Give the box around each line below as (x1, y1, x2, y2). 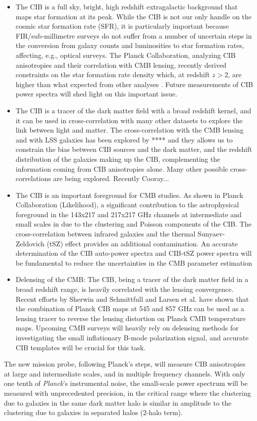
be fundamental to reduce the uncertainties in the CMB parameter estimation (15, 257, 253, 268)
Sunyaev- (197, 229, 225, 239)
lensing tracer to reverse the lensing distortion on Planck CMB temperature (15, 313, 246, 323)
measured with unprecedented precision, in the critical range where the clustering (4, 387, 251, 398)
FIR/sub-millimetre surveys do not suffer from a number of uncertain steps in (15, 30, 252, 41)
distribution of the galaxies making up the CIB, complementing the (15, 153, 220, 164)
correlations (15, 173, 51, 184)
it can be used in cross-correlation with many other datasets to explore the (15, 115, 243, 125)
